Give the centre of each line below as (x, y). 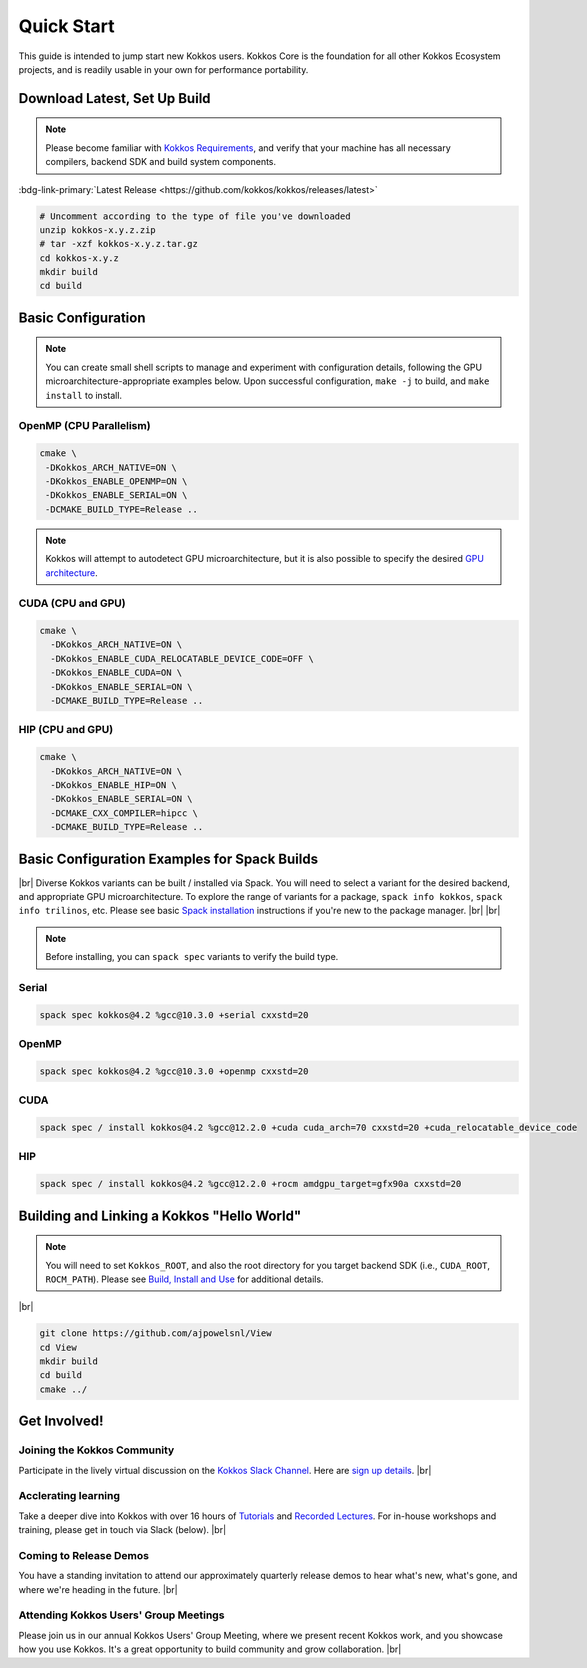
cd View (58, 1347)
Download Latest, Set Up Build (114, 98)
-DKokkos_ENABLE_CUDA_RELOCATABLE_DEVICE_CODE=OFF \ (182, 658)
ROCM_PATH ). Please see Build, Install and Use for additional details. (184, 1279)
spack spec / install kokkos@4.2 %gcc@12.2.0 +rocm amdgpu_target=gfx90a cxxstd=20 (250, 1184)
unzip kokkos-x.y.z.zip (98, 229)
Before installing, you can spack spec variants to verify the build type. (192, 957)
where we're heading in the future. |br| (98, 1589)
